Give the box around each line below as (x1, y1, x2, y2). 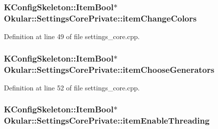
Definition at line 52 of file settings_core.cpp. (4, 82, 140, 92)
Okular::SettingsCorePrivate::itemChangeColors (4, 12, 197, 24)
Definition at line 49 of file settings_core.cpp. (4, 31, 140, 42)
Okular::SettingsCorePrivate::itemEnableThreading (4, 114, 210, 127)
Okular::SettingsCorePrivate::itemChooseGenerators (4, 63, 215, 75)
